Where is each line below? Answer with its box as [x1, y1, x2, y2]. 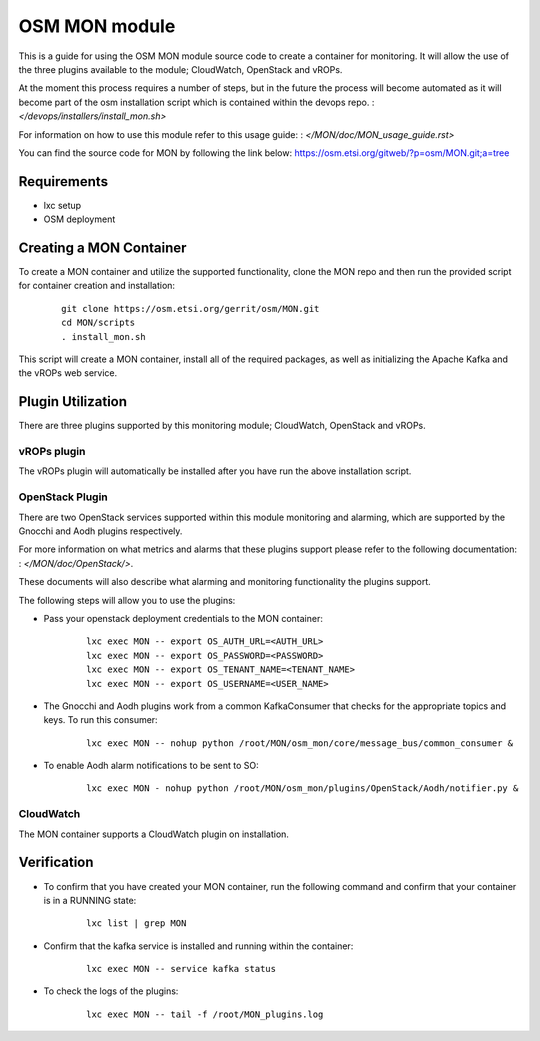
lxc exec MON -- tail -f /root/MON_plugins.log [86, 1008, 324, 1020]
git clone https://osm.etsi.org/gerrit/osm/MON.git [61, 303, 320, 314]
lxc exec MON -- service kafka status [86, 963, 277, 975]
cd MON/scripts [61, 317, 136, 329]
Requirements [18, 173, 109, 190]
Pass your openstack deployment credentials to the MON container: [43, 612, 324, 624]
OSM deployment [43, 213, 116, 225]
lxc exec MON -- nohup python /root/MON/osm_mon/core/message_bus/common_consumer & [86, 737, 514, 749]
